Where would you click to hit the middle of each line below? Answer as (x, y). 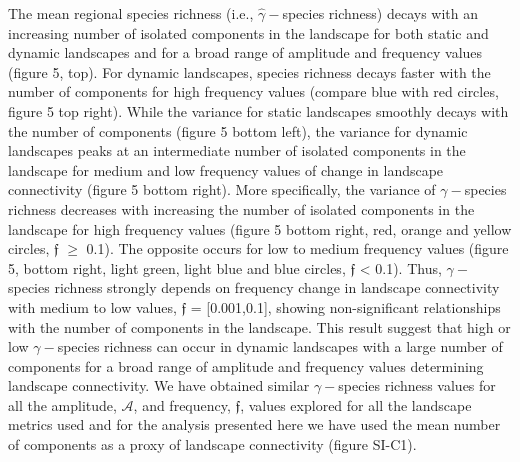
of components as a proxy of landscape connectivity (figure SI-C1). (212, 444)
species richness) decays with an (380, 13)
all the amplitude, (62, 404)
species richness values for (417, 385)
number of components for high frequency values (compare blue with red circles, (253, 91)
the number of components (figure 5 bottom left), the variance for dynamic (238, 130)
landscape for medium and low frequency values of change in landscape (226, 169)
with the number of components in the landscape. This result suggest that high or (259, 326)
